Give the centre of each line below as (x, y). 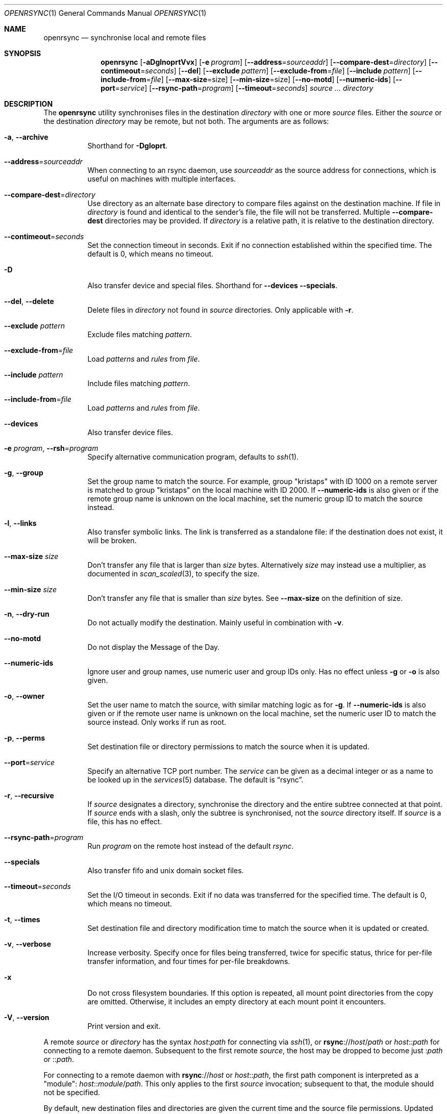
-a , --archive (26, 137)
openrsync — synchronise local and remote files (125, 37)
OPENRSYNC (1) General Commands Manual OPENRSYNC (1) (105, 13)
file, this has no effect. (125, 821)
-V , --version (27, 1017)
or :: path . (59, 1059)
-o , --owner (24, 696)
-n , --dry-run (27, 614)
